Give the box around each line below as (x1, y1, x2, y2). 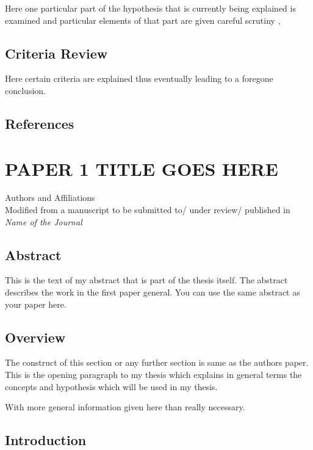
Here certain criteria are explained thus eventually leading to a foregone (5, 72, 273, 85)
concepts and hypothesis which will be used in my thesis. (5, 380, 218, 393)
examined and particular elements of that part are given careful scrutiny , (5, 13, 281, 26)
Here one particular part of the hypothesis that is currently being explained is (5, 2, 296, 14)
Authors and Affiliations (5, 191, 95, 204)
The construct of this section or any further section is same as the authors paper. (5, 356, 309, 369)
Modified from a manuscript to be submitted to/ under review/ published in (5, 203, 290, 216)
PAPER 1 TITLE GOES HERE (5, 156, 278, 181)
